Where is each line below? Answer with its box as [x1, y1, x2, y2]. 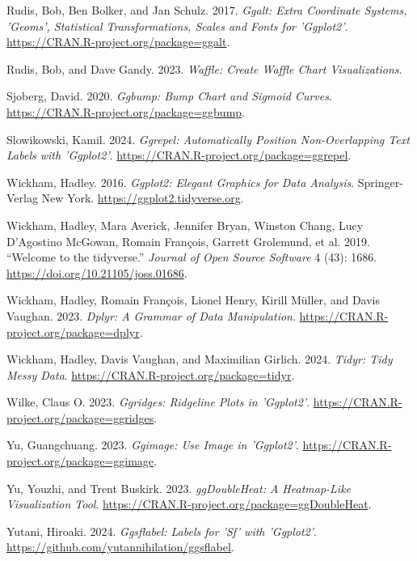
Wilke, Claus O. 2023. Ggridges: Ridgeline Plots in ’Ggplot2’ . [6, 393, 310, 410]
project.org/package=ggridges [6, 409, 154, 426]
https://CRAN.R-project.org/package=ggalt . [6, 33, 230, 50]
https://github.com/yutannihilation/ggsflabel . [6, 538, 234, 555]
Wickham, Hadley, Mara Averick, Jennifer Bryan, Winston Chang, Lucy [6, 216, 364, 233]
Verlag [6, 189, 38, 206]
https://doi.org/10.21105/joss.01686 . [6, 264, 187, 281]
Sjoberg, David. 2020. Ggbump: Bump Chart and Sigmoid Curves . [6, 87, 332, 104]
